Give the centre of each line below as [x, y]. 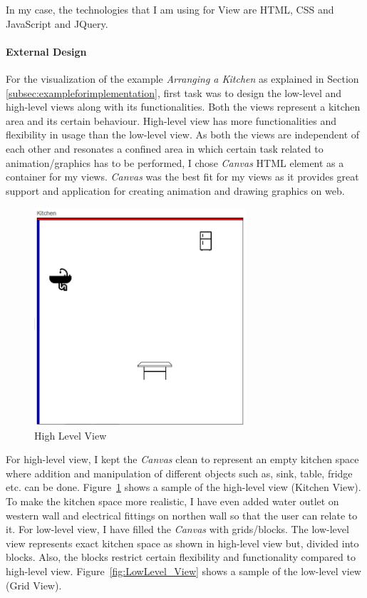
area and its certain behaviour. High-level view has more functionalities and [171, 120]
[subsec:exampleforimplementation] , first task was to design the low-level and [174, 92]
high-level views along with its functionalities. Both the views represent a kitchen [183, 107]
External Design [46, 51]
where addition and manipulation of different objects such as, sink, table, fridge [179, 473]
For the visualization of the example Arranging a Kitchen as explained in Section [182, 78]
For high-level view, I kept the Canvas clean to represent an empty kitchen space [182, 459]
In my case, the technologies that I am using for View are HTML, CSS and [170, 9]
